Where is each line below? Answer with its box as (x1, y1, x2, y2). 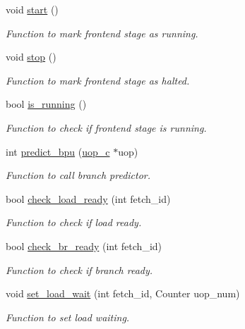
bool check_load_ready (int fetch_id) (6, 191, 171, 206)
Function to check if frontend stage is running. (6, 120, 207, 135)
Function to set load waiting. (6, 309, 130, 324)
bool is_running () (6, 97, 87, 111)
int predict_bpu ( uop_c (6, 144, 110, 159)
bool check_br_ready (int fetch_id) (6, 238, 162, 253)
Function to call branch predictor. (6, 168, 151, 182)
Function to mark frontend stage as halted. (6, 73, 190, 87)
